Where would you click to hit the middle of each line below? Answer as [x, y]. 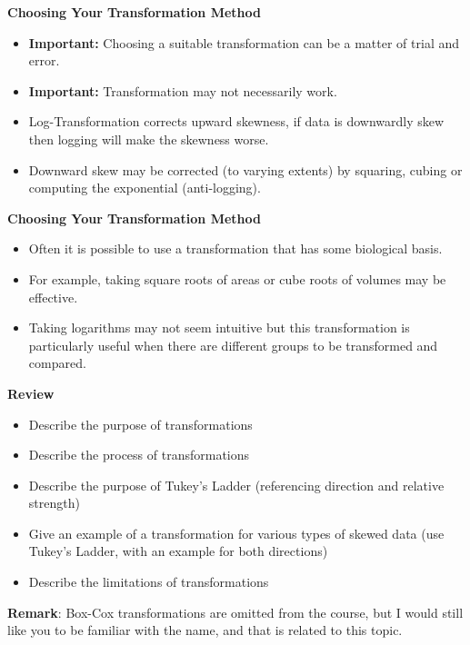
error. [44, 60]
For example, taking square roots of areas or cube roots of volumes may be [237, 278]
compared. [57, 363]
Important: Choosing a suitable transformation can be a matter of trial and [244, 42]
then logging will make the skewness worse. [149, 139]
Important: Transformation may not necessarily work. [183, 90]
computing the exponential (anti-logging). [145, 188]
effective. [53, 297]
